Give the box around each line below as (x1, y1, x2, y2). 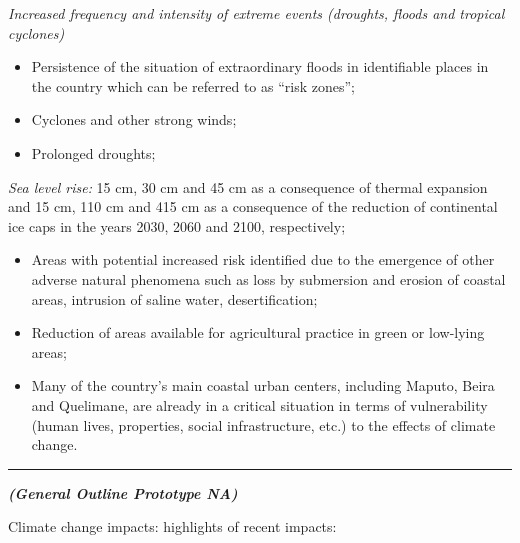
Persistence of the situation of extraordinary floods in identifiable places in (31, 56, 489, 77)
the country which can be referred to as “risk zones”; (31, 75, 355, 96)
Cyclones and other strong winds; (31, 109, 237, 130)
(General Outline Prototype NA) (8, 482, 238, 503)
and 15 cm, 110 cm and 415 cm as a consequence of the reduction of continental (8, 196, 498, 217)
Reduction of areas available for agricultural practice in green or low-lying (31, 322, 485, 343)
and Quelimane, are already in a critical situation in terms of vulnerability (31, 394, 488, 415)
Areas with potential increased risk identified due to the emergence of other (31, 249, 495, 270)
